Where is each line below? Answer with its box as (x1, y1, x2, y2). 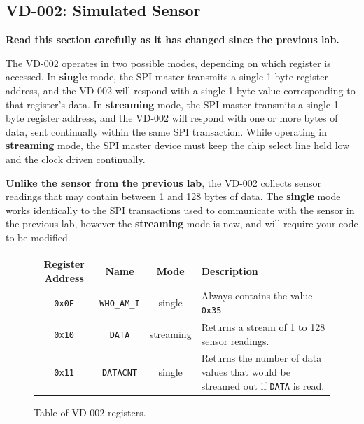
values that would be (201, 364, 290, 379)
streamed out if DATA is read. (201, 378, 325, 393)
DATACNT (101, 367, 138, 378)
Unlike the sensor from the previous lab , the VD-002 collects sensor (6, 175, 322, 190)
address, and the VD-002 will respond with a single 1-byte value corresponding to (6, 83, 356, 97)
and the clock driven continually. (6, 151, 146, 166)
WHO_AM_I (99, 299, 140, 309)
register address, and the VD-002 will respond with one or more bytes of (27, 111, 338, 125)
